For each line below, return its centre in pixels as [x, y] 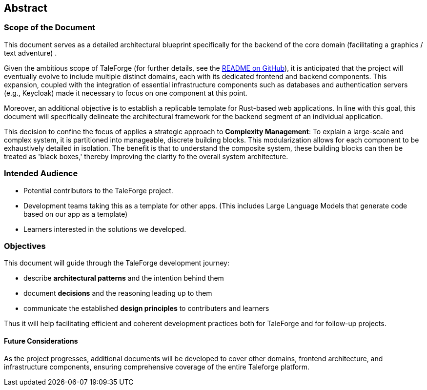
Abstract [26, 8]
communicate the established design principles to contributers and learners [146, 308]
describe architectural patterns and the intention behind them [124, 278]
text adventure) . [30, 53]
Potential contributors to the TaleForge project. [98, 190]
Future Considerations [41, 341]
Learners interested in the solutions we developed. [105, 229]
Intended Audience [41, 174]
